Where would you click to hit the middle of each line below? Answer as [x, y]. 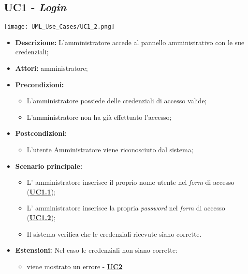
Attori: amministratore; [51, 68]
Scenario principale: [49, 166]
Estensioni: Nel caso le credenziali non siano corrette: [96, 250]
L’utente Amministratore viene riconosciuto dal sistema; [110, 150]
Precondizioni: [39, 84]
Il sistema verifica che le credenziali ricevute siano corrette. [114, 234]
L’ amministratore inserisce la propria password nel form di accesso [126, 208]
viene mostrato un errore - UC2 [75, 266]
